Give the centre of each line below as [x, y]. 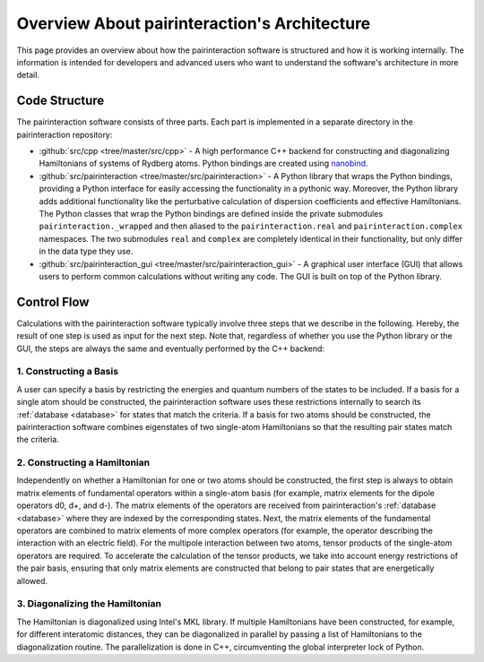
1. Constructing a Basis [68, 372]
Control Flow [53, 301]
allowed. [32, 580]
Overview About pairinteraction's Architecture [194, 23]
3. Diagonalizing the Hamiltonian [89, 604]
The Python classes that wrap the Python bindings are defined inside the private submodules [211, 213]
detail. [28, 75]
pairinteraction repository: [65, 134]
